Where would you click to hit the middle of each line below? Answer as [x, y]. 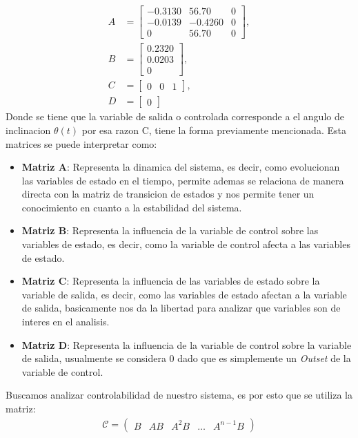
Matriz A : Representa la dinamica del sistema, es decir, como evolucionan [181, 167]
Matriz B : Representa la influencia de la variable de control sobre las [170, 230]
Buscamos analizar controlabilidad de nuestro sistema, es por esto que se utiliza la [179, 395]
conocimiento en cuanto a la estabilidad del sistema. [132, 207]
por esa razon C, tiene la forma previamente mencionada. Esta [214, 130]
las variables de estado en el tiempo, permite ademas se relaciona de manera [183, 180]
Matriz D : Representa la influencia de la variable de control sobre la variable [187, 344]
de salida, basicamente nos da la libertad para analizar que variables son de [181, 308]
